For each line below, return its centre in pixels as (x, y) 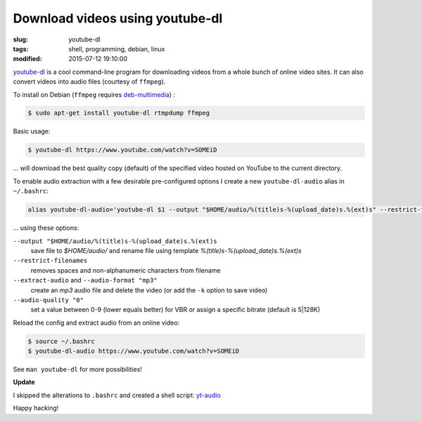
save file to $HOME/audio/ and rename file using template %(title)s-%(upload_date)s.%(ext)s (166, 250)
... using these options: (46, 228)
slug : (20, 39)
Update (24, 382)
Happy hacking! (36, 408)
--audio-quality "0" (49, 300)
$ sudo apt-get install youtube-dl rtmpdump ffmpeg (119, 113)
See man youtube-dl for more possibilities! (77, 370)
